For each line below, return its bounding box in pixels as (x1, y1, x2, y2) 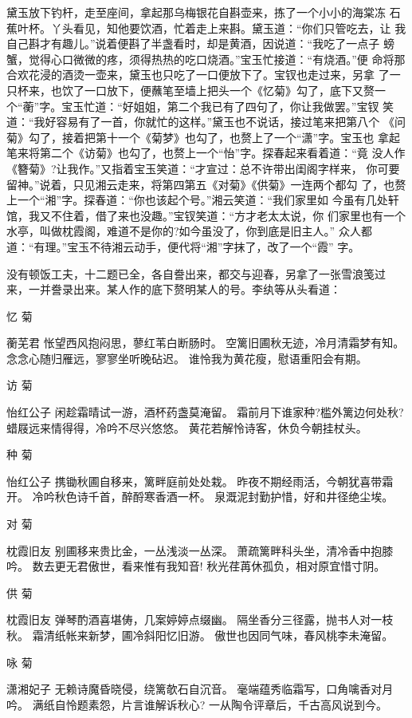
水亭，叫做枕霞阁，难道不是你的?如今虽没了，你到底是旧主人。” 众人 (6, 223, 361, 239)
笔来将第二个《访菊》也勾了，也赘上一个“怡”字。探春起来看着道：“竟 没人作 (6, 144, 406, 161)
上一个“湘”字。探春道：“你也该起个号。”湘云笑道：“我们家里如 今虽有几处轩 (6, 191, 399, 208)
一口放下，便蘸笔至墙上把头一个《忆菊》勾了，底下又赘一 (84, 81, 386, 98)
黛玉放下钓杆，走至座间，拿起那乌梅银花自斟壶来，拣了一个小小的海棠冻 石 (6, 4, 401, 20)
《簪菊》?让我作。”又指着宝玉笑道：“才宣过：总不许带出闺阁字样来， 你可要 (6, 160, 400, 176)
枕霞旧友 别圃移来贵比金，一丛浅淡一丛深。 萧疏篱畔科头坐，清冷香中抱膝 (6, 542, 394, 558)
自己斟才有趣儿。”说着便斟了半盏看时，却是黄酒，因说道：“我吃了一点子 (6, 35, 380, 52)
